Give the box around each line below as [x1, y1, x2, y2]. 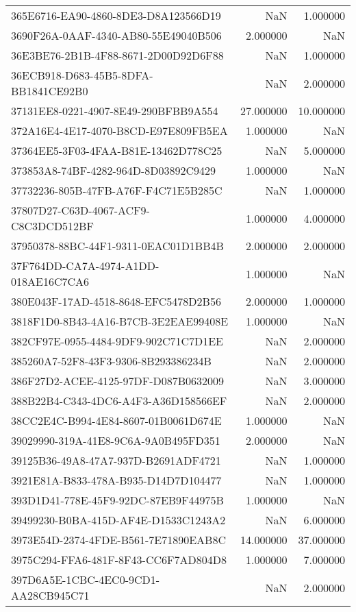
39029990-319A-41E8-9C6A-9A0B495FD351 [11, 432, 220, 448]
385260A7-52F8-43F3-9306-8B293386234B [11, 353, 212, 369]
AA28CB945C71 [11, 587, 90, 603]
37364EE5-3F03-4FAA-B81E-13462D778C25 [11, 143, 222, 158]
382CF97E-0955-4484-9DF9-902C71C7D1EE [11, 333, 224, 349]
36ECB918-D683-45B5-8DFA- [11, 67, 153, 83]
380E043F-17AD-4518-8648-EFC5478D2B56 [11, 293, 221, 309]
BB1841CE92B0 [11, 83, 88, 99]
